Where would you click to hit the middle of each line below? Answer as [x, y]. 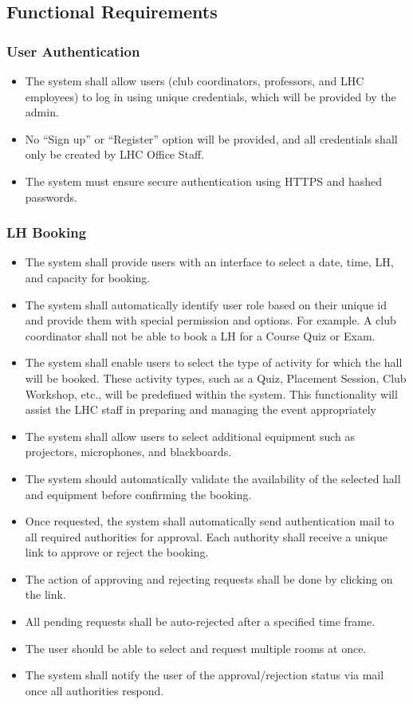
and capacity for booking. [88, 277]
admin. [42, 112]
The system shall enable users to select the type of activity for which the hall [214, 362]
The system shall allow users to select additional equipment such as [190, 436]
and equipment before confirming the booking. [138, 494]
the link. [45, 594]
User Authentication [73, 51]
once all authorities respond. [94, 690]
